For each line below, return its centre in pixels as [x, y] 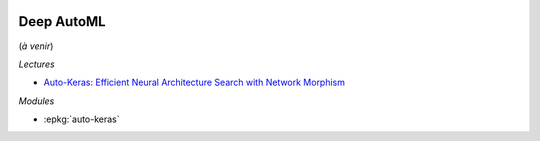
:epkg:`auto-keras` [81, 119]
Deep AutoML [62, 21]
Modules [36, 101]
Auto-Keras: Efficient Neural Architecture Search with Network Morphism [194, 82]
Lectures [36, 64]
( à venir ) [36, 46]
